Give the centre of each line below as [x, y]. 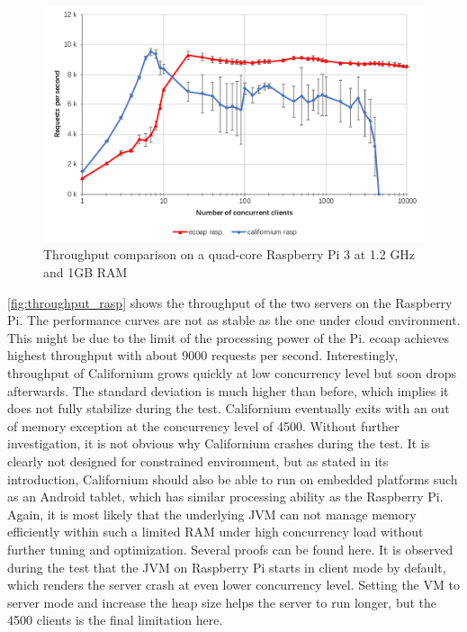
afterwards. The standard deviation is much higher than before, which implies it [228, 390]
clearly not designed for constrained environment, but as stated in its [198, 460]
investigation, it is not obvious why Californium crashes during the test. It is [219, 443]
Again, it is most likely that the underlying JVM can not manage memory [212, 514]
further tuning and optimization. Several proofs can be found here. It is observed [230, 549]
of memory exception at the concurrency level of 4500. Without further [203, 425]
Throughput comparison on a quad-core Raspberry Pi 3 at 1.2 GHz [229, 254]
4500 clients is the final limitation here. [115, 620]
